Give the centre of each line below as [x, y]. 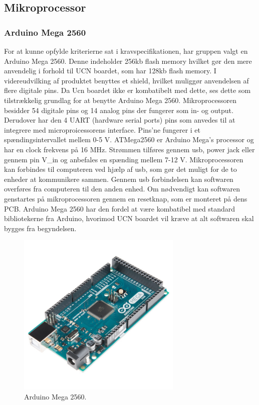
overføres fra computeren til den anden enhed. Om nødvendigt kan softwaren [122, 189]
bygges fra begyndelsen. [40, 228]
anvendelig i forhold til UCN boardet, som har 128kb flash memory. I [110, 71]
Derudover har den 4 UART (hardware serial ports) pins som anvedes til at [120, 120]
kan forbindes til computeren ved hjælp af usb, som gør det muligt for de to [120, 169]
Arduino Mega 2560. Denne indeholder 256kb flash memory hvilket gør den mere [128, 61]
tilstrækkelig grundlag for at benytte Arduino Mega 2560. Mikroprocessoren [120, 100]
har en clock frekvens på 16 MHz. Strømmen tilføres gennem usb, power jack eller [129, 149]
